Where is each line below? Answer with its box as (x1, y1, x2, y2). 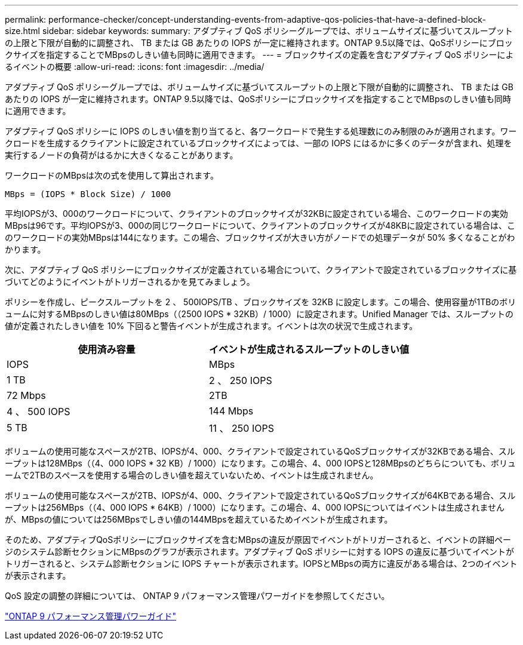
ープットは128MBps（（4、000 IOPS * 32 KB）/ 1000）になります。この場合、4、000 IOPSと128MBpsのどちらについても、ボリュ (5, 458, 516, 468)
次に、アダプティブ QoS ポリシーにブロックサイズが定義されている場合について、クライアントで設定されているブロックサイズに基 (5, 265, 517, 275)
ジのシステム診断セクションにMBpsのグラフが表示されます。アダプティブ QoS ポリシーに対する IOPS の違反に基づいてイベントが (5, 546, 514, 557)
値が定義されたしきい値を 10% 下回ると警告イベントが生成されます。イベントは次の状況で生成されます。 (5, 321, 418, 331)
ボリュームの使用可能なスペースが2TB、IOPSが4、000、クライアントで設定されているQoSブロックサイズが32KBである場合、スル (5, 446, 515, 456)
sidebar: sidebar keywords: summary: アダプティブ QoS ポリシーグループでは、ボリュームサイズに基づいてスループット (42, 26, 513, 36)
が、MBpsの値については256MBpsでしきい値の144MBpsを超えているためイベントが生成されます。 (5, 514, 393, 524)
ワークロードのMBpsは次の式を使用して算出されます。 (5, 170, 219, 180)
